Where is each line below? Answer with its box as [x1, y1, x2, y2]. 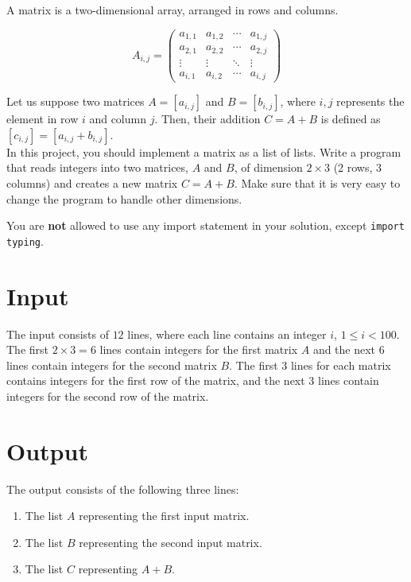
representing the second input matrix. [79, 533, 262, 550]
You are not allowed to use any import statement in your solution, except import [6, 217, 405, 234]
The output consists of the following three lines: [6, 480, 239, 497]
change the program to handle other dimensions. [6, 190, 242, 207]
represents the [336, 93, 405, 110]
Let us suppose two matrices [6, 93, 145, 110]
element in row [6, 111, 79, 127]
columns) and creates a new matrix [6, 174, 178, 191]
